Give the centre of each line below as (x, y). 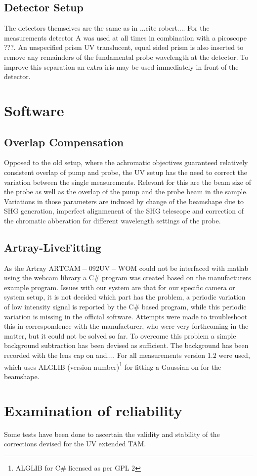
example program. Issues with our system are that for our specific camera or (120, 287)
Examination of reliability (93, 410)
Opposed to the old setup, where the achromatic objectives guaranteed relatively (126, 162)
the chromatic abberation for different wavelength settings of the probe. (112, 220)
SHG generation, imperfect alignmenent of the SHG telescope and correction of (124, 211)
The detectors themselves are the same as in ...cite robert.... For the (107, 28)
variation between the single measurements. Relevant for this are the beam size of (128, 182)
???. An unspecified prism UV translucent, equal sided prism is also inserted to (124, 47)
